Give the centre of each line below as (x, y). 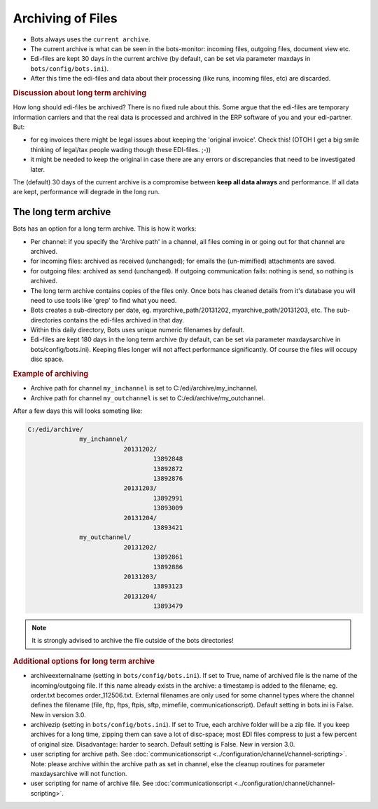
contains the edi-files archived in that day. (124, 320)
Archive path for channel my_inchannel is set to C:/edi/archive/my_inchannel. (144, 388)
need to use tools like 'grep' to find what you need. (104, 300)
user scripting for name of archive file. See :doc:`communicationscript (131, 783)
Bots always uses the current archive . (90, 39)
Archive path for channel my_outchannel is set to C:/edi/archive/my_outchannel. (148, 398)
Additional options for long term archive (84, 661)
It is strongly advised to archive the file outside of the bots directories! (133, 641)
